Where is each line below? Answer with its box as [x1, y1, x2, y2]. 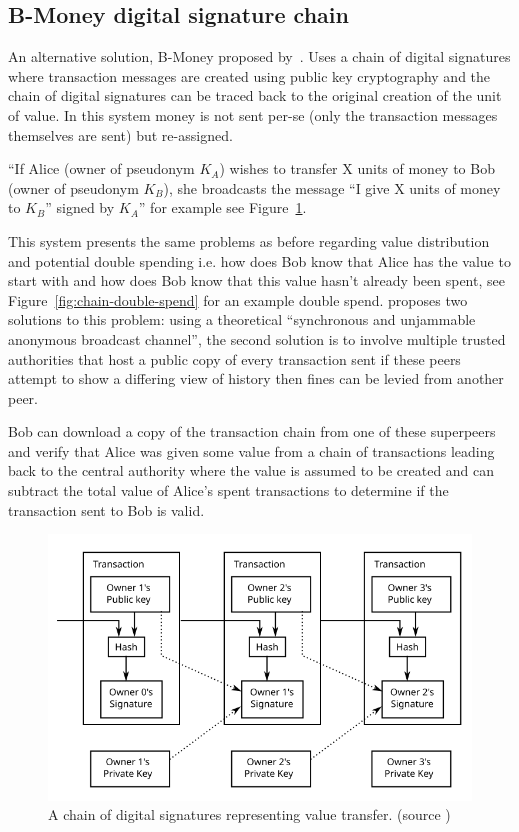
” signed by [45, 197, 115, 218]
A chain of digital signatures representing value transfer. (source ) [48, 804, 451, 825]
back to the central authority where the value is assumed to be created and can [8, 460, 495, 481]
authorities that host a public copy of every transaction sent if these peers [8, 348, 461, 369]
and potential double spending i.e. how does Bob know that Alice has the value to [8, 250, 511, 271]
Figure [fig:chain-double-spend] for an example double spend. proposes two [8, 289, 468, 310]
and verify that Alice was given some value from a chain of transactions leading [8, 440, 495, 461]
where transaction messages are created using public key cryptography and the [8, 65, 491, 86]
